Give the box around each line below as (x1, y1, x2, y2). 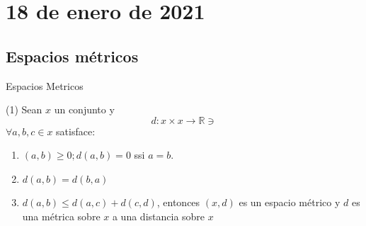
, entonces (156, 194, 200, 209)
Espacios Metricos (6, 78, 84, 93)
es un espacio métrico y (239, 194, 341, 209)
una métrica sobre (22, 208, 101, 223)
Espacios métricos (6, 45, 139, 67)
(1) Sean (6, 102, 42, 117)
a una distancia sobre (112, 208, 205, 223)
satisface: (56, 123, 96, 138)
